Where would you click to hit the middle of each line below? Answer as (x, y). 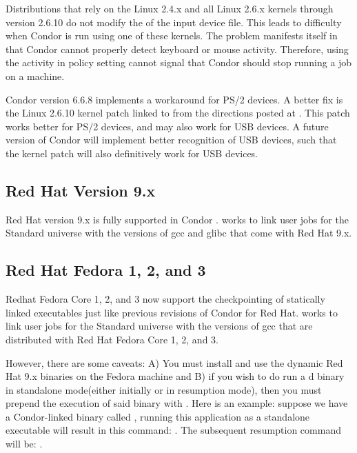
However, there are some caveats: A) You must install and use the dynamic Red (174, 362)
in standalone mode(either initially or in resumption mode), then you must (164, 389)
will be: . (24, 444)
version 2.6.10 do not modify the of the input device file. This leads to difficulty (174, 22)
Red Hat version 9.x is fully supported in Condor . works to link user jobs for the (177, 219)
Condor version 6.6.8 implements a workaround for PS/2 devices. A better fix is (174, 99)
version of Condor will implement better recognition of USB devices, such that (171, 140)
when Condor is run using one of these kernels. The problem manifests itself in (172, 36)
